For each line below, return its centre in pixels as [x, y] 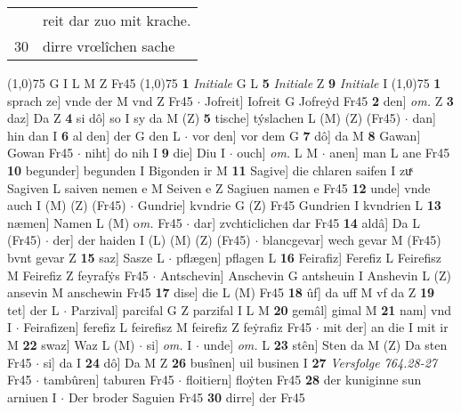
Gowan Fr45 [40, 153]
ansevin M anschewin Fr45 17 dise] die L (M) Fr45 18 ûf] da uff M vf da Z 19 [221, 292]
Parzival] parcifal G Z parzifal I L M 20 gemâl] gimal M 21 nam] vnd [261, 309]
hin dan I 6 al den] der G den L [94, 135]
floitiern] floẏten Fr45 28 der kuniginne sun [303, 380]
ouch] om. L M [278, 153]
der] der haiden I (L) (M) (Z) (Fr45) [152, 240]
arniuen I [32, 397]
